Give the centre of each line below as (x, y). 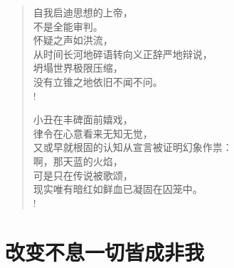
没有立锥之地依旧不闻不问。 (98, 81)
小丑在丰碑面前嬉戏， (83, 119)
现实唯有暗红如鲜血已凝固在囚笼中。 (118, 189)
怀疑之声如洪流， (73, 40)
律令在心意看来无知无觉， (93, 133)
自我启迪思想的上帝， (83, 12)
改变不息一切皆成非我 (105, 251)
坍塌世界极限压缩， (78, 68)
